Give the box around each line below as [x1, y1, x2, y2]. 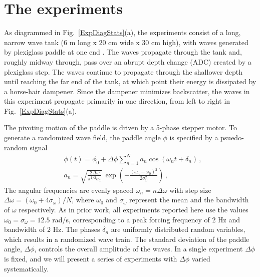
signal [30, 142, 48, 152]
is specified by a [169, 132, 218, 143]
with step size [169, 184, 211, 195]
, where [72, 194, 94, 205]
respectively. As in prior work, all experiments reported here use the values [19, 204, 248, 215]
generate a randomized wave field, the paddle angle [4, 132, 161, 143]
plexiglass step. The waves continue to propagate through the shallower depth [4, 66, 243, 77]
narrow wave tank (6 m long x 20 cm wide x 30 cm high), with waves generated [4, 37, 248, 47]
